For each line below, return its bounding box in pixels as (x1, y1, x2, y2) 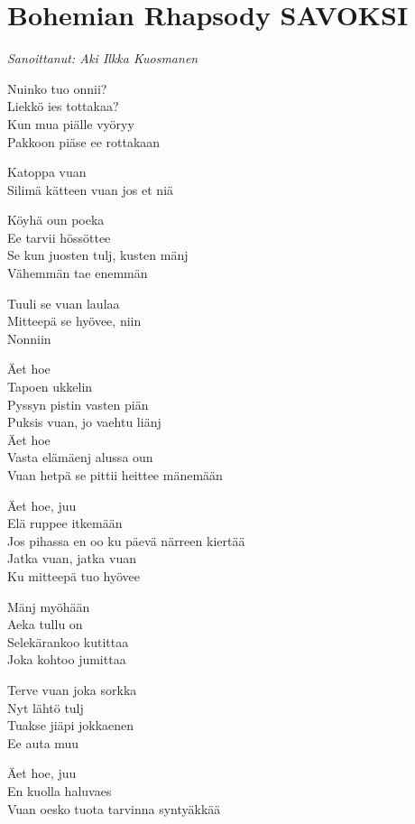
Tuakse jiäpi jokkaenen (7, 716, 134, 735)
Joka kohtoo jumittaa (7, 650, 126, 669)
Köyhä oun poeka (7, 210, 105, 229)
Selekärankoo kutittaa (7, 632, 129, 651)
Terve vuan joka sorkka (7, 680, 137, 699)
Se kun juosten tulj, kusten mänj (7, 245, 189, 264)
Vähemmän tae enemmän (7, 264, 148, 282)
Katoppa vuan (7, 162, 87, 181)
